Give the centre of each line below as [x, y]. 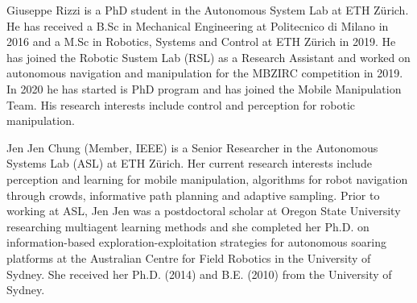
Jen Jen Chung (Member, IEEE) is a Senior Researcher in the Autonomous [192, 147]
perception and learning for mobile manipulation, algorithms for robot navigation [207, 178]
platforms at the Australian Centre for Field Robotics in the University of [189, 257]
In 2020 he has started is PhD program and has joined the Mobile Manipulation [204, 88]
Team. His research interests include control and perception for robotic [181, 104]
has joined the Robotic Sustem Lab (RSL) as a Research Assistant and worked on [208, 57]
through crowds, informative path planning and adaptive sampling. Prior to [193, 195]
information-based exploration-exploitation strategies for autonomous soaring [196, 242]
